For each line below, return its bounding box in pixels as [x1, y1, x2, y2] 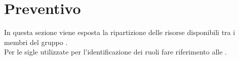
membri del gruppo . [4, 36, 68, 47]
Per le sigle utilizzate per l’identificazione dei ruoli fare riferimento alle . [4, 46, 227, 57]
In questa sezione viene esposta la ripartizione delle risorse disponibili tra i [4, 27, 235, 37]
